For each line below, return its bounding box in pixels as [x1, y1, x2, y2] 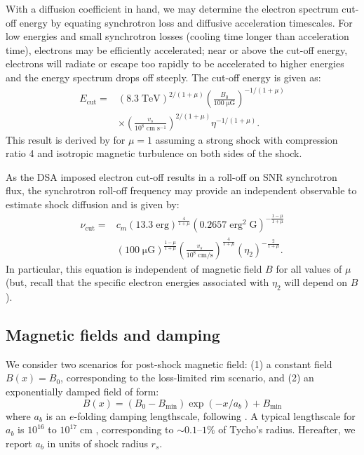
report [6, 435, 32, 450]
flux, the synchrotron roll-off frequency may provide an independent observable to [6, 183, 357, 198]
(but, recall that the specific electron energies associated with [6, 275, 269, 290]
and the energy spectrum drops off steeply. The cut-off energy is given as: [6, 69, 321, 84]
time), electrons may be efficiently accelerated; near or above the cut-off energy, [6, 42, 348, 57]
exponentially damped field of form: [6, 383, 159, 398]
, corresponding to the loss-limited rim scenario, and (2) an [60, 370, 314, 385]
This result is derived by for [6, 132, 126, 147]
